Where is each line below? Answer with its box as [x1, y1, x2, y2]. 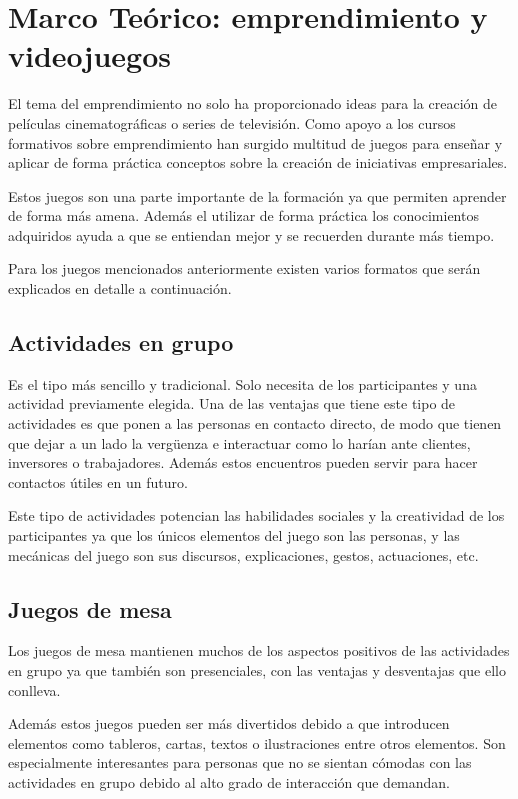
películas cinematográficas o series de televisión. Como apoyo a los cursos [8, 112, 456, 133]
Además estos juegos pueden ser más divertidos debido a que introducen [8, 713, 450, 734]
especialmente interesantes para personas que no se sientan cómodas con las [8, 752, 472, 773]
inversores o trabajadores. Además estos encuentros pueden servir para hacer [8, 452, 478, 473]
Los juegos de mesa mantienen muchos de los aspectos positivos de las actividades [8, 640, 510, 661]
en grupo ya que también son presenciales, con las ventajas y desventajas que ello [8, 660, 506, 680]
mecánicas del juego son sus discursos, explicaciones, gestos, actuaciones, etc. [8, 544, 479, 565]
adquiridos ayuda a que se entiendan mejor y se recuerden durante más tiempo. [8, 224, 495, 245]
